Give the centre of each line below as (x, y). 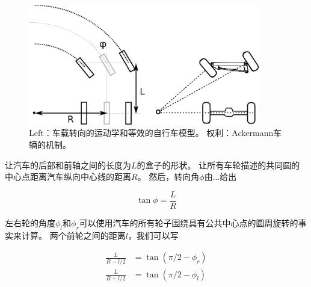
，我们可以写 (153, 235)
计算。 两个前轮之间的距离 (73, 235)
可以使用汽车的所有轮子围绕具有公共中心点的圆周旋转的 (189, 222)
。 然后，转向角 (168, 177)
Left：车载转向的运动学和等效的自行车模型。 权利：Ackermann (151, 133)
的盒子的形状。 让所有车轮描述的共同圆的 (218, 165)
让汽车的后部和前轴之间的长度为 (68, 165)
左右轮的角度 (30, 222)
